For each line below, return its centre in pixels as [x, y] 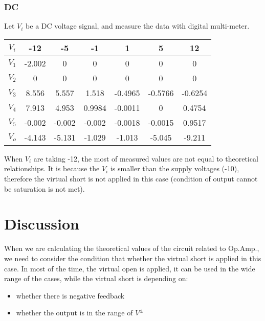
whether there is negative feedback [70, 295]
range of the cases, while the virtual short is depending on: [96, 278]
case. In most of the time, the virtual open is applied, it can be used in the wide [130, 268]
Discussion [42, 224]
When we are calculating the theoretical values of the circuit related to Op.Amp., [132, 248]
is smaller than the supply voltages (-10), [175, 168]
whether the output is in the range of [74, 313]
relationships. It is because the [52, 168]
